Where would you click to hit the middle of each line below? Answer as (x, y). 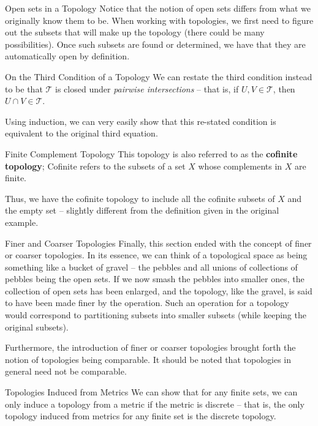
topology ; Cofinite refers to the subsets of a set (95, 166)
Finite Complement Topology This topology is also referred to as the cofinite (151, 153)
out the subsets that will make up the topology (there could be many (135, 32)
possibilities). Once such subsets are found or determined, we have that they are (155, 44)
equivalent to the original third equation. (81, 133)
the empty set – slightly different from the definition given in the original (142, 210)
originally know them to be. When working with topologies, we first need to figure (159, 20)
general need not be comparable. (66, 371)
